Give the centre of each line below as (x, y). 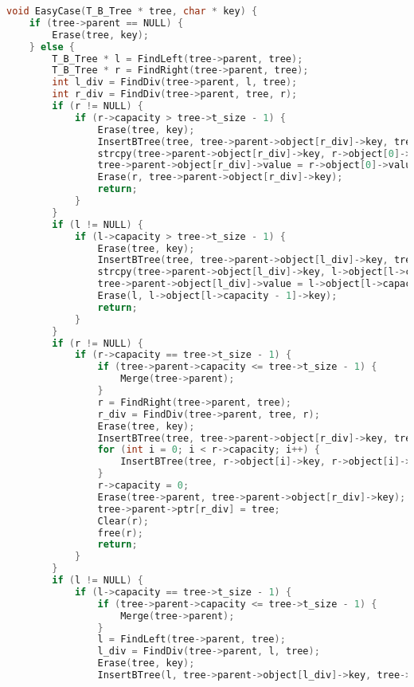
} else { (52, 47)
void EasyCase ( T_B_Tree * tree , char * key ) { (132, 11)
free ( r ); (120, 533)
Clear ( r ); (123, 521)
